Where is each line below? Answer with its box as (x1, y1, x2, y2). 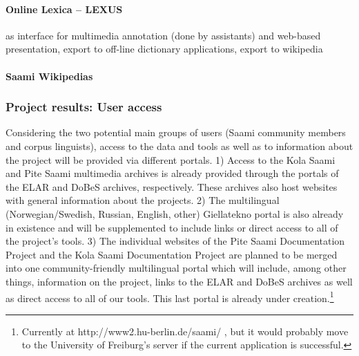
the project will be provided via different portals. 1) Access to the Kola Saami (6, 152, 336, 167)
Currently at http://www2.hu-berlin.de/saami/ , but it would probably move (21, 324, 349, 338)
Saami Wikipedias (6, 68, 93, 83)
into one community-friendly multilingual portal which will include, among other (6, 261, 347, 275)
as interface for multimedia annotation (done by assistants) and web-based (6, 28, 321, 42)
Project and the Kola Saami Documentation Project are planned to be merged (6, 247, 338, 261)
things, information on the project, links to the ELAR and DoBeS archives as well (6, 274, 353, 288)
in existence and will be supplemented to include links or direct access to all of (6, 220, 338, 234)
